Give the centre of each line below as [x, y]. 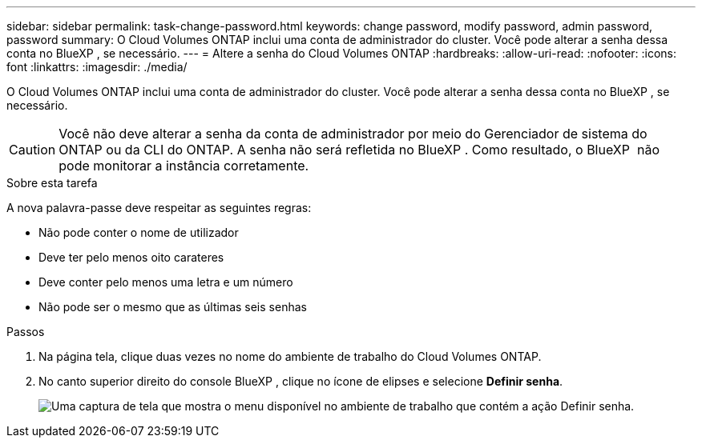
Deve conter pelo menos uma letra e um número [166, 282]
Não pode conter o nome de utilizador [139, 232]
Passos [26, 332]
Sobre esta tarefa [52, 183]
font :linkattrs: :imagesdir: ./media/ [97, 67]
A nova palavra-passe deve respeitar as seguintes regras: [159, 208]
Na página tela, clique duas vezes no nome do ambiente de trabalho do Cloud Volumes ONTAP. [290, 356]
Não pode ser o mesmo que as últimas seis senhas [173, 307]
